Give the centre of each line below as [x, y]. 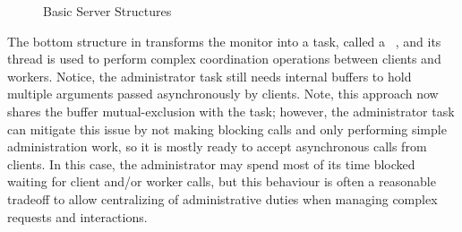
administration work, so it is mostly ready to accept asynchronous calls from [217, 146]
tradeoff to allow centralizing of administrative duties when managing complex [222, 198]
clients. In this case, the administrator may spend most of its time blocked [211, 163]
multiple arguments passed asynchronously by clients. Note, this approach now [223, 94]
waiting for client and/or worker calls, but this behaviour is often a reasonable [222, 181]
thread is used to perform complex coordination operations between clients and [224, 59]
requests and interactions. [77, 216]
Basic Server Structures [107, 11]
